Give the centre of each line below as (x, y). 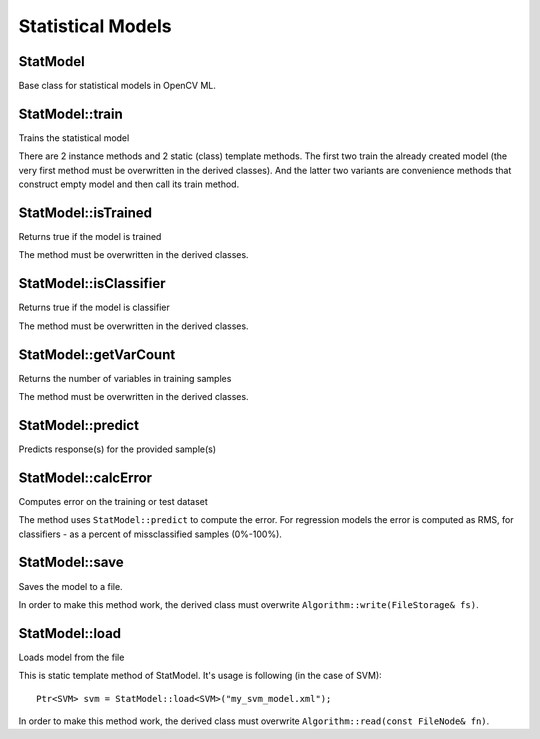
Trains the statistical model (74, 137)
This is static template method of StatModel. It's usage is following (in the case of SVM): (200, 676)
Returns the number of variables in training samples (125, 378)
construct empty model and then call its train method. (129, 184)
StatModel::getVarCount (97, 354)
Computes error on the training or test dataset (113, 501)
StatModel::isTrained (85, 212)
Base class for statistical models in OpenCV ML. (117, 86)
